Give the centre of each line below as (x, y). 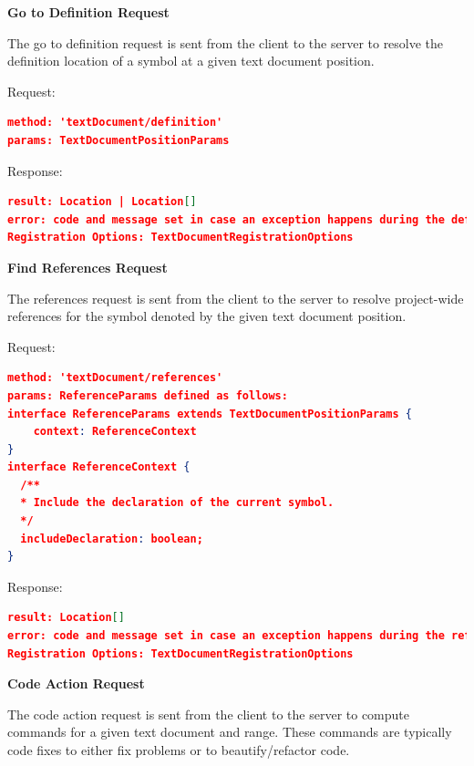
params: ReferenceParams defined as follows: (148, 395)
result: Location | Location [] (102, 202)
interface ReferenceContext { (99, 467)
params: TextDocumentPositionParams (118, 140)
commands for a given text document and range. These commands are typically (230, 732)
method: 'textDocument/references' (115, 378)
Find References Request (88, 267)
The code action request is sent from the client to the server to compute (208, 714)
